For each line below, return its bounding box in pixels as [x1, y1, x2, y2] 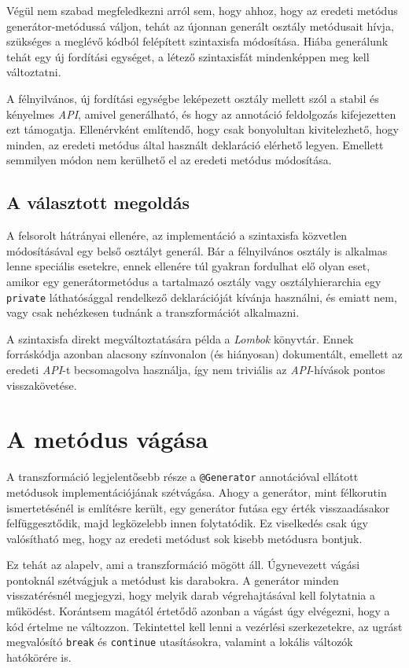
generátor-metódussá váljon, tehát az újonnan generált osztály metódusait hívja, [6, 17, 394, 34]
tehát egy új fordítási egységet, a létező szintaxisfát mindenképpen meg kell [6, 48, 370, 64]
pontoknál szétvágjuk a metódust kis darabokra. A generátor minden [6, 571, 339, 588]
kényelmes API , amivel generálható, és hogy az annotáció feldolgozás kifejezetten [6, 105, 396, 122]
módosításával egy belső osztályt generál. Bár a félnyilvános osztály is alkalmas [6, 242, 388, 259]
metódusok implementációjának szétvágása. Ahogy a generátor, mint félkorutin [6, 483, 387, 500]
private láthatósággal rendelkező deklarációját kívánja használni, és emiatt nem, [6, 288, 397, 305]
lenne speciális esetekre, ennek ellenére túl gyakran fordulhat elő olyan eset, [6, 258, 370, 274]
